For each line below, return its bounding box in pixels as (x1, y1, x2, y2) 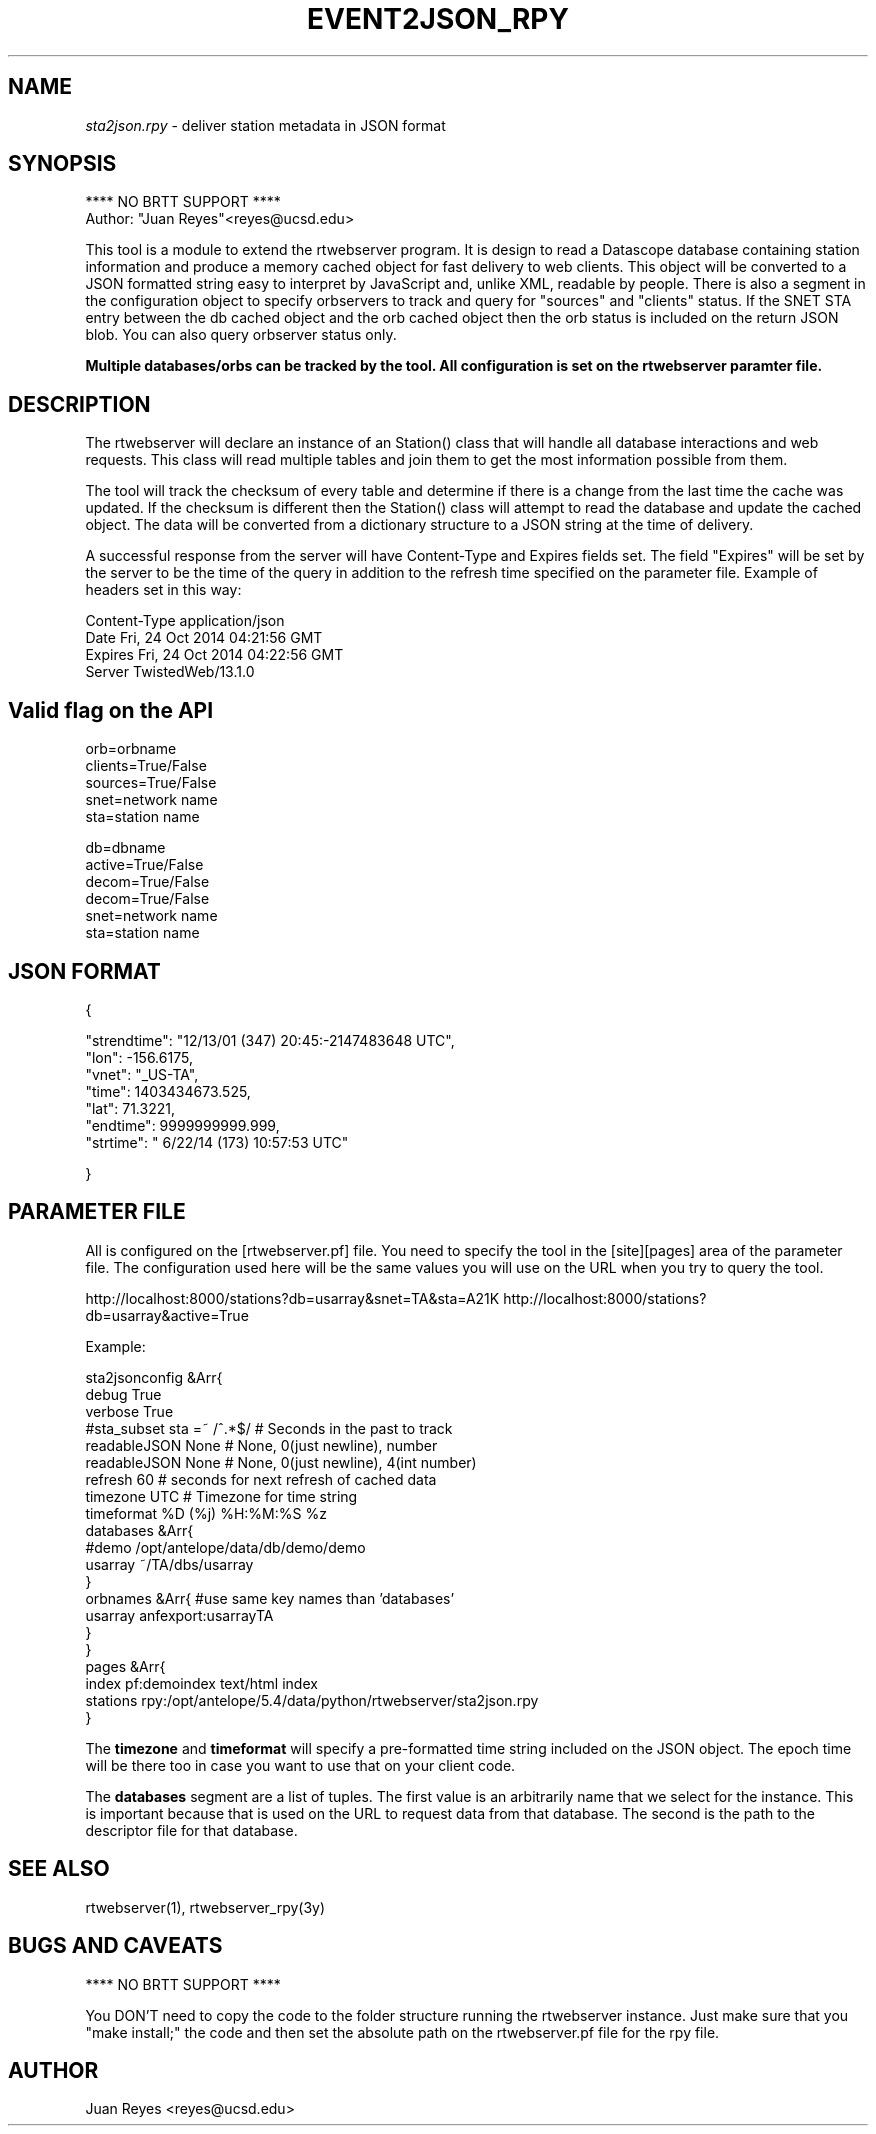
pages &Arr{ (85, 1657, 166, 1675)
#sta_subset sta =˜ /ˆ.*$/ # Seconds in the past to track (85, 1419, 453, 1437)
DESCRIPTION (8, 391, 151, 417)
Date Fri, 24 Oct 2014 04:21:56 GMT (85, 629, 323, 647)
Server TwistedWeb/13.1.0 (85, 663, 255, 681)
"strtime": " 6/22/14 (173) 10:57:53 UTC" (85, 1133, 349, 1151)
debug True (85, 1385, 162, 1403)
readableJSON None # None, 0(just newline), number (85, 1436, 438, 1454)
